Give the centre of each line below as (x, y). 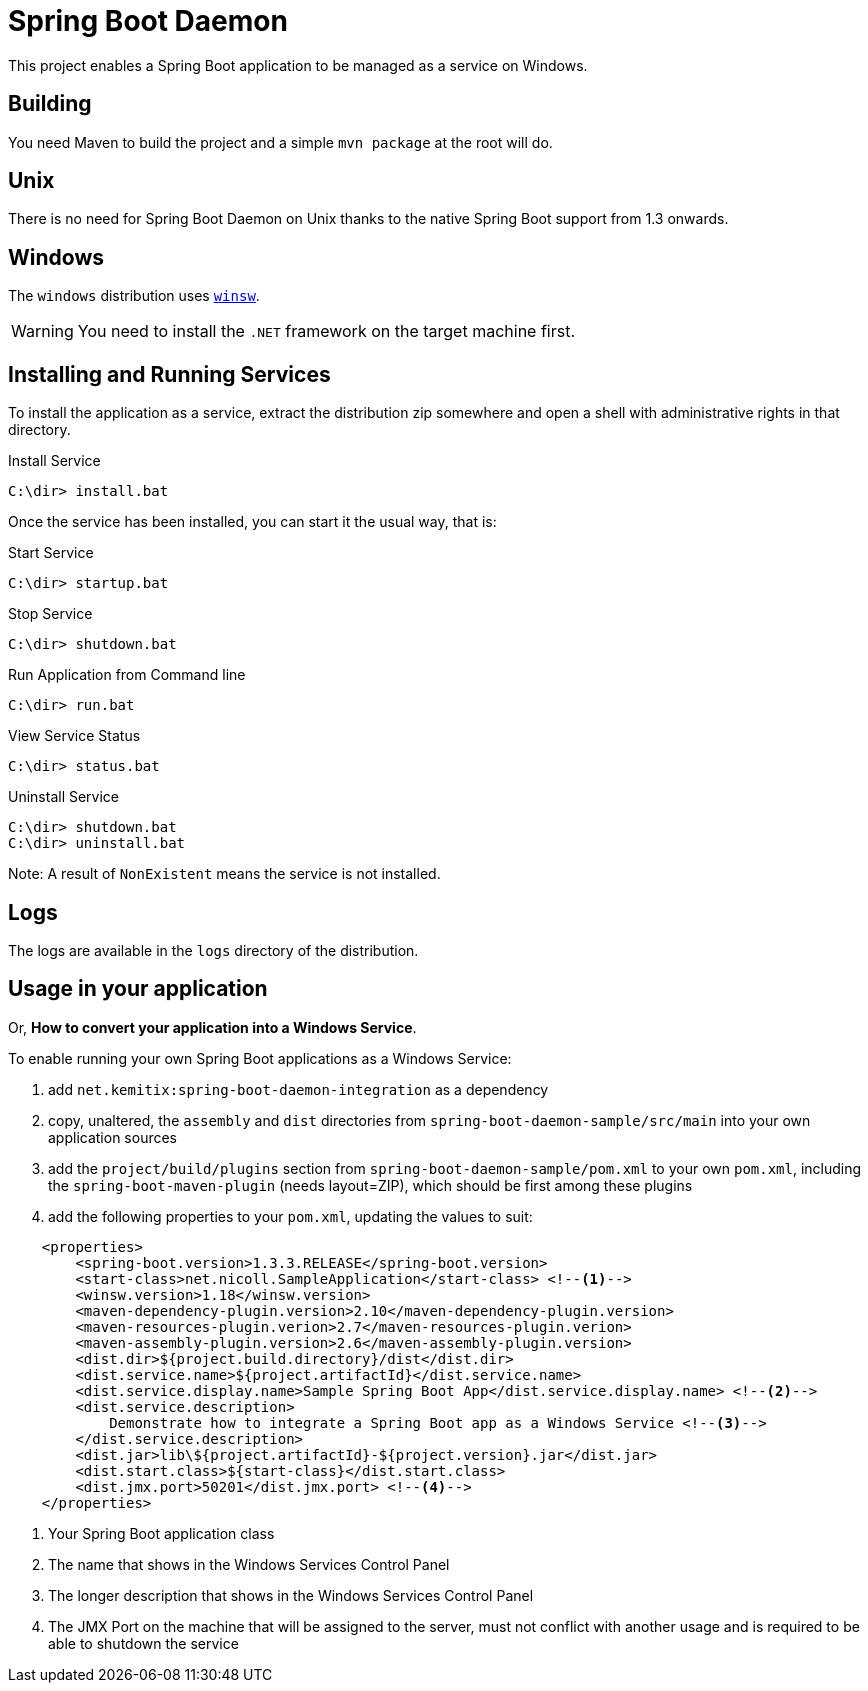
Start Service (51, 553)
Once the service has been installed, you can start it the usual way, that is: (252, 522)
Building (50, 104)
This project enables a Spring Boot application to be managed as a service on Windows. (298, 65)
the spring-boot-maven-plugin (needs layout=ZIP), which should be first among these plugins (370, 1185)
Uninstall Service (64, 797)
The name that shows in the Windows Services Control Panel (249, 1564)
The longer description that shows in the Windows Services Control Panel (291, 1595)
